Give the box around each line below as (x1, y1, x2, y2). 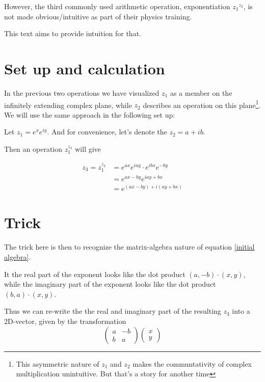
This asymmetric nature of (16, 358, 99, 369)
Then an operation (4, 143, 63, 154)
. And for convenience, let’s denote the (47, 126, 167, 137)
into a (232, 306, 250, 316)
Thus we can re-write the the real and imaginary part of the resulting (4, 306, 221, 316)
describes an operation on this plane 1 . (143, 98, 261, 110)
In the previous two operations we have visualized (4, 87, 160, 98)
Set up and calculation (4, 58, 165, 78)
